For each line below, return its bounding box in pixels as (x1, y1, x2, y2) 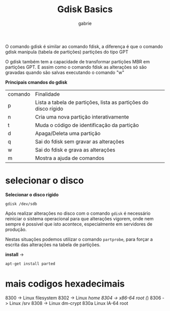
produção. (5, 226, 27, 232)
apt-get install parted (5, 261, 56, 266)
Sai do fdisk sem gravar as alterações (35, 138, 124, 145)
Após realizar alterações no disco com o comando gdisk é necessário (5, 210, 151, 216)
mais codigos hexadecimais (5, 278, 125, 290)
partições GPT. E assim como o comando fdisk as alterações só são (5, 64, 147, 70)
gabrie (78, 20, 92, 26)
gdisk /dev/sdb (5, 201, 37, 206)
